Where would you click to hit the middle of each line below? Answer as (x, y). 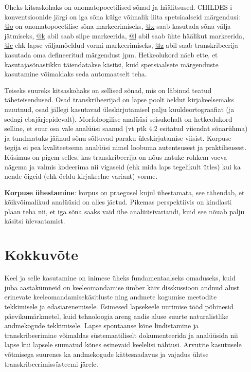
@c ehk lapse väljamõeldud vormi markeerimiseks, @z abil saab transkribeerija (121, 45)
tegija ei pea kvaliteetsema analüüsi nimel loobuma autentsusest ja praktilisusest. (125, 147)
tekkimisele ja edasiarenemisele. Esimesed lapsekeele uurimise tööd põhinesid (119, 306)
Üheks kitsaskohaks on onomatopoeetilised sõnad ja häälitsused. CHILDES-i (118, 7)
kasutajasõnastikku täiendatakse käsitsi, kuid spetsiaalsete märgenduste (111, 64)
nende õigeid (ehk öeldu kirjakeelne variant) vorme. (81, 176)
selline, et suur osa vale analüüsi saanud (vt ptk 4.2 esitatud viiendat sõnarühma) (126, 128)
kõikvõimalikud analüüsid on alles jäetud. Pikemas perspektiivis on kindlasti (118, 202)
